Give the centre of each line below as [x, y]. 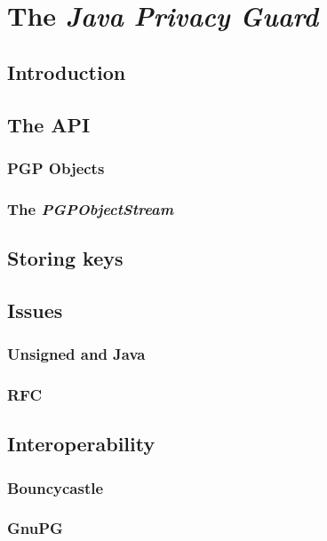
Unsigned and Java [76, 354]
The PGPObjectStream [91, 208]
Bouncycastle [56, 487]
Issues [35, 310]
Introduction [67, 72]
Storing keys [65, 258]
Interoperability [81, 444]
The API [49, 124]
